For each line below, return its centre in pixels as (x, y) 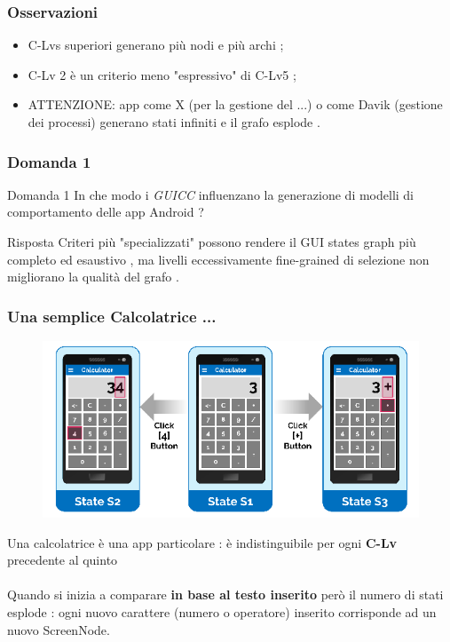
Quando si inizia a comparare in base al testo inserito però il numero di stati (225, 594)
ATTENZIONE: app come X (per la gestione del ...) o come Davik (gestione (235, 104)
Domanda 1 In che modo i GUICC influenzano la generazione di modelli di (211, 194)
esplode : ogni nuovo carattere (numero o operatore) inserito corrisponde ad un (222, 612)
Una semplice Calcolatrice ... (112, 316)
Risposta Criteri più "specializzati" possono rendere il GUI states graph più (212, 242)
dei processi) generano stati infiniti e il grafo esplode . (174, 122)
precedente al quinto (63, 560)
